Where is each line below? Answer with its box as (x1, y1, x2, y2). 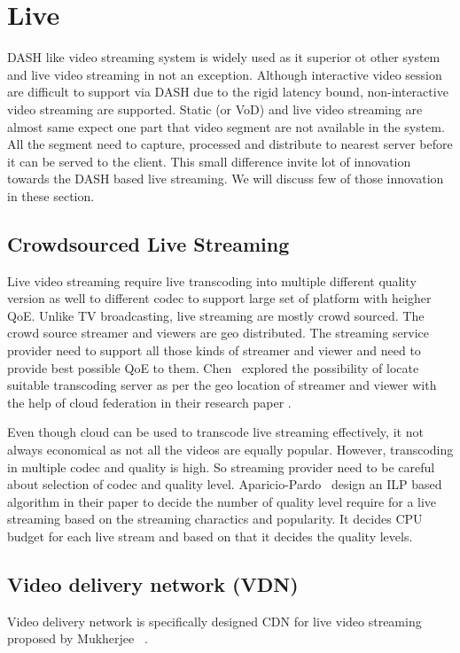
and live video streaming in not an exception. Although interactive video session (7, 65, 442, 83)
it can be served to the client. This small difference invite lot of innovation (7, 152, 411, 170)
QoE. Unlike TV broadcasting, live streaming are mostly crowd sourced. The (7, 306, 425, 324)
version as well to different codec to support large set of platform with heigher (7, 289, 432, 307)
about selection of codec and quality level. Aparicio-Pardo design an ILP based (7, 475, 442, 494)
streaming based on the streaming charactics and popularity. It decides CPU (7, 509, 423, 528)
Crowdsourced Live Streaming (7, 229, 290, 257)
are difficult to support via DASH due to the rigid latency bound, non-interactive (7, 82, 448, 101)
